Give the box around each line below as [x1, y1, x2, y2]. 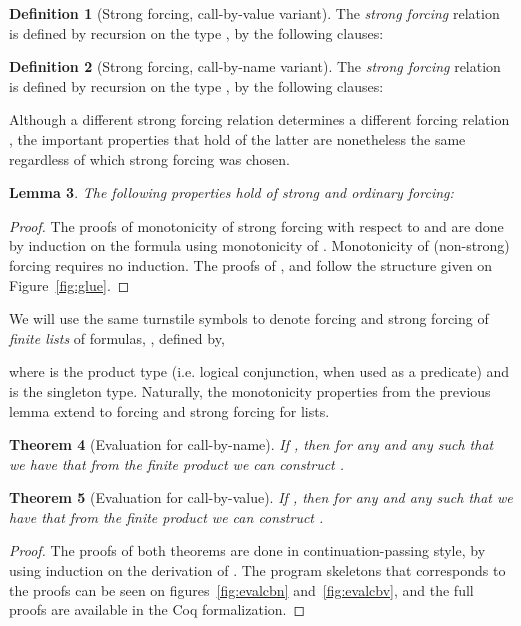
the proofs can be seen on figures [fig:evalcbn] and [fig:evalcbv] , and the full [9, 579, 474, 600]
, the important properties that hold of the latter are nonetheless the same [9, 128, 466, 149]
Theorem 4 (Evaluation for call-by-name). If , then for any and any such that [9, 434, 494, 455]
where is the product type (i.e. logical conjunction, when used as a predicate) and [9, 361, 510, 382]
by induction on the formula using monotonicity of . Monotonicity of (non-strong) [9, 235, 510, 256]
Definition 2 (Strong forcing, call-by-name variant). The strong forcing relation [9, 56, 501, 77]
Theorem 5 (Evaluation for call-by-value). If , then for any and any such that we [9, 487, 513, 508]
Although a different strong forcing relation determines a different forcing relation [9, 109, 510, 130]
